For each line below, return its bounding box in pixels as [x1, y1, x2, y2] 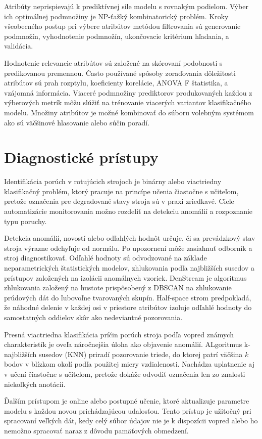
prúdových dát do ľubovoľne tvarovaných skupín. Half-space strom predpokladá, [4, 292, 251, 302]
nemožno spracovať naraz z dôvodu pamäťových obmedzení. [4, 425, 189, 435]
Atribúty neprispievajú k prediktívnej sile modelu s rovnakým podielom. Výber [4, 1, 248, 11]
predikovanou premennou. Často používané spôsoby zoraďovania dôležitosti [4, 67, 236, 78]
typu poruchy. [4, 215, 47, 226]
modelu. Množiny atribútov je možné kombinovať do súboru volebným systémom [4, 107, 254, 117]
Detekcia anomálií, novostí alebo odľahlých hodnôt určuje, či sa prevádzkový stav [4, 233, 255, 243]
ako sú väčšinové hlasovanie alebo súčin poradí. [4, 117, 150, 127]
